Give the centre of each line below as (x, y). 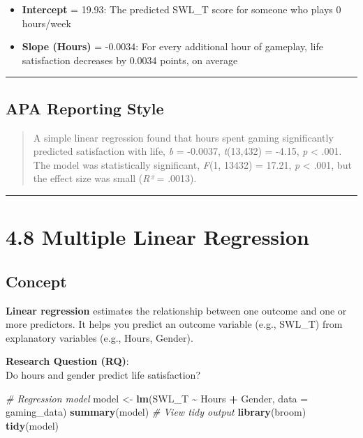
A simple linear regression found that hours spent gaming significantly (183, 137)
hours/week (46, 23)
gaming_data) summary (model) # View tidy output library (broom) (156, 412)
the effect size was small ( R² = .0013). (115, 178)
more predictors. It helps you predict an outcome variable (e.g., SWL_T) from (174, 324)
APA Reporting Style (85, 108)
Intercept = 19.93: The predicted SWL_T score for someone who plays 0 (181, 9)
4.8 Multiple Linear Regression (158, 237)
